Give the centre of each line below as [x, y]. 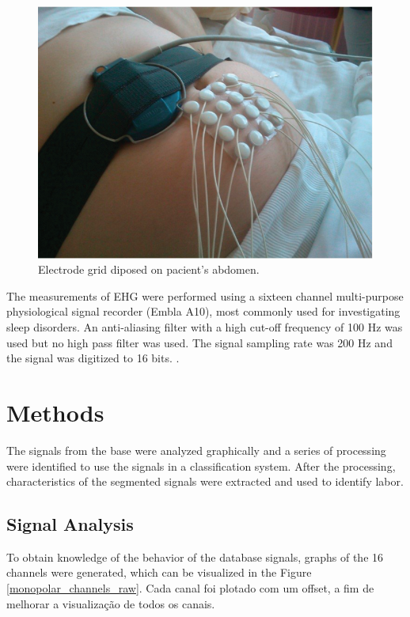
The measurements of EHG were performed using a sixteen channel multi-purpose [205, 295]
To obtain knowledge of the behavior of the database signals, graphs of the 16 [195, 556]
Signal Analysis [70, 524]
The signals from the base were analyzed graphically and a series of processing [196, 450]
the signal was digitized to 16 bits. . [93, 358]
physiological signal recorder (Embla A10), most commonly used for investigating [203, 311]
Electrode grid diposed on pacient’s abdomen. [149, 269]
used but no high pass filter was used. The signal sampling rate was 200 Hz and [199, 342]
